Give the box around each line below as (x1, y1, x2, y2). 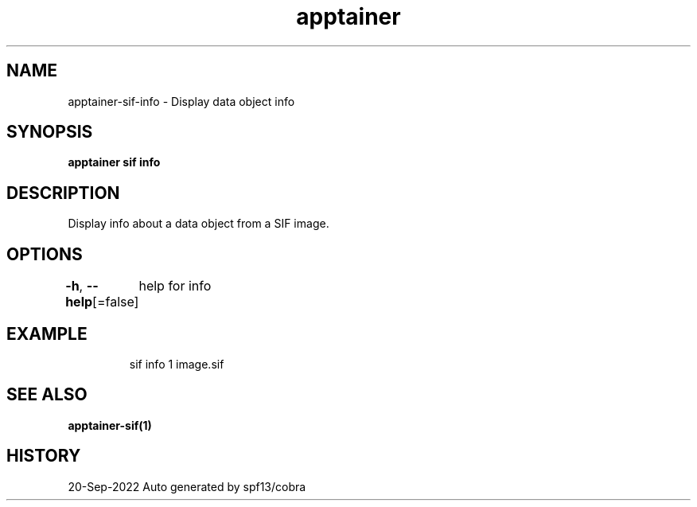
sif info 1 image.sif (129, 357, 224, 371)
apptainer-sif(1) (68, 418, 152, 432)
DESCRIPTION (6, 182, 120, 203)
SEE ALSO (6, 384, 88, 405)
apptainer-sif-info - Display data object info (68, 94, 295, 108)
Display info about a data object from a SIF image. (68, 216, 329, 231)
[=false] (92, 294, 139, 310)
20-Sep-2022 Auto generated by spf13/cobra (68, 479, 306, 493)
